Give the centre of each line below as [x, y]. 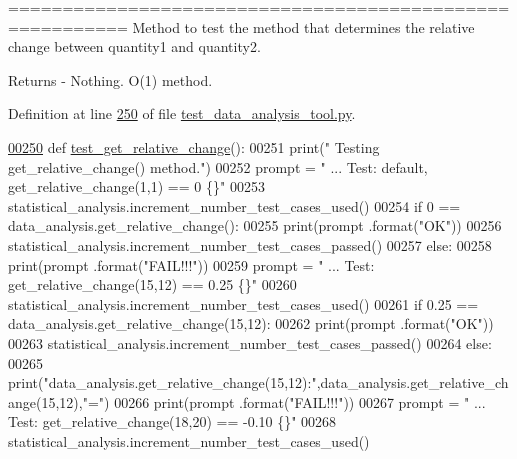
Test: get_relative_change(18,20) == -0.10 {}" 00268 [172, 421]
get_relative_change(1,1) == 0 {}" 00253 [136, 186]
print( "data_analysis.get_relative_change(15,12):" [162, 382]
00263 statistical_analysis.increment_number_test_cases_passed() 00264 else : [250, 342]
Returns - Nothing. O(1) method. [110, 79]
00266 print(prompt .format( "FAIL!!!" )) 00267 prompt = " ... [300, 401]
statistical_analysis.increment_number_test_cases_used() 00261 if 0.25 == [243, 303]
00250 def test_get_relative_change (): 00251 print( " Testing [194, 146]
